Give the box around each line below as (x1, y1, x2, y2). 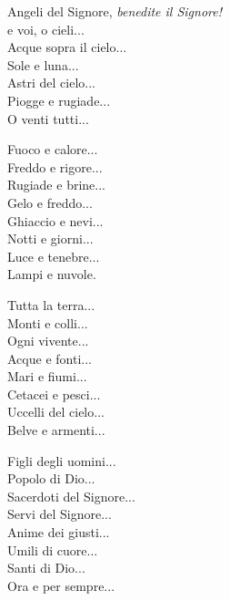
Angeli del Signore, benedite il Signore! (7, 2, 222, 20)
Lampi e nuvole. (7, 264, 96, 284)
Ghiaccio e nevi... (7, 211, 104, 230)
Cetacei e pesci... (7, 384, 101, 403)
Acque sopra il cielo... (7, 37, 127, 57)
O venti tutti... (7, 109, 89, 128)
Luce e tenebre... (7, 246, 100, 265)
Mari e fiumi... (7, 367, 87, 386)
